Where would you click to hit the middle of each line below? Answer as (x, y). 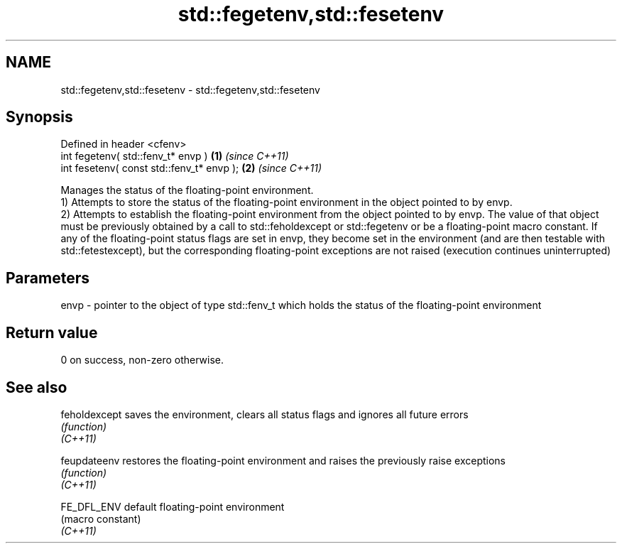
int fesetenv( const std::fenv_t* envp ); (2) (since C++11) (191, 168)
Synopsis (39, 117)
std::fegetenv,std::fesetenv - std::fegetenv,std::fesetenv (190, 89)
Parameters (48, 278)
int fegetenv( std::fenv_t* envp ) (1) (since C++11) (175, 156)
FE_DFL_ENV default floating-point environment (173, 506)
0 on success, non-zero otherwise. (142, 360)
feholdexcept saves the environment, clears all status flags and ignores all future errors (264, 414)
